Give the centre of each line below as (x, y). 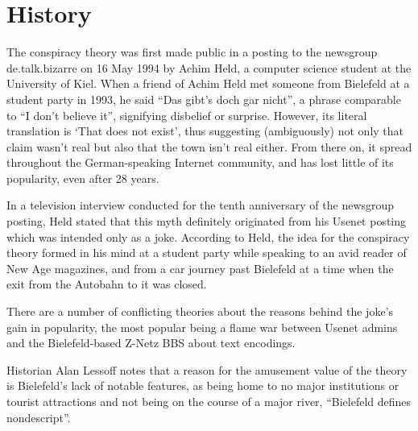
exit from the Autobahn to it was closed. (107, 284)
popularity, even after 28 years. (83, 178)
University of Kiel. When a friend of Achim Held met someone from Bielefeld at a (208, 83)
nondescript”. (39, 417)
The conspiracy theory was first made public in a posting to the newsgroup (192, 52)
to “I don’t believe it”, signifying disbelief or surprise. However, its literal (187, 115)
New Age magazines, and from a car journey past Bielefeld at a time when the (200, 268)
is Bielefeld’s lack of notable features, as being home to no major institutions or (203, 385)
